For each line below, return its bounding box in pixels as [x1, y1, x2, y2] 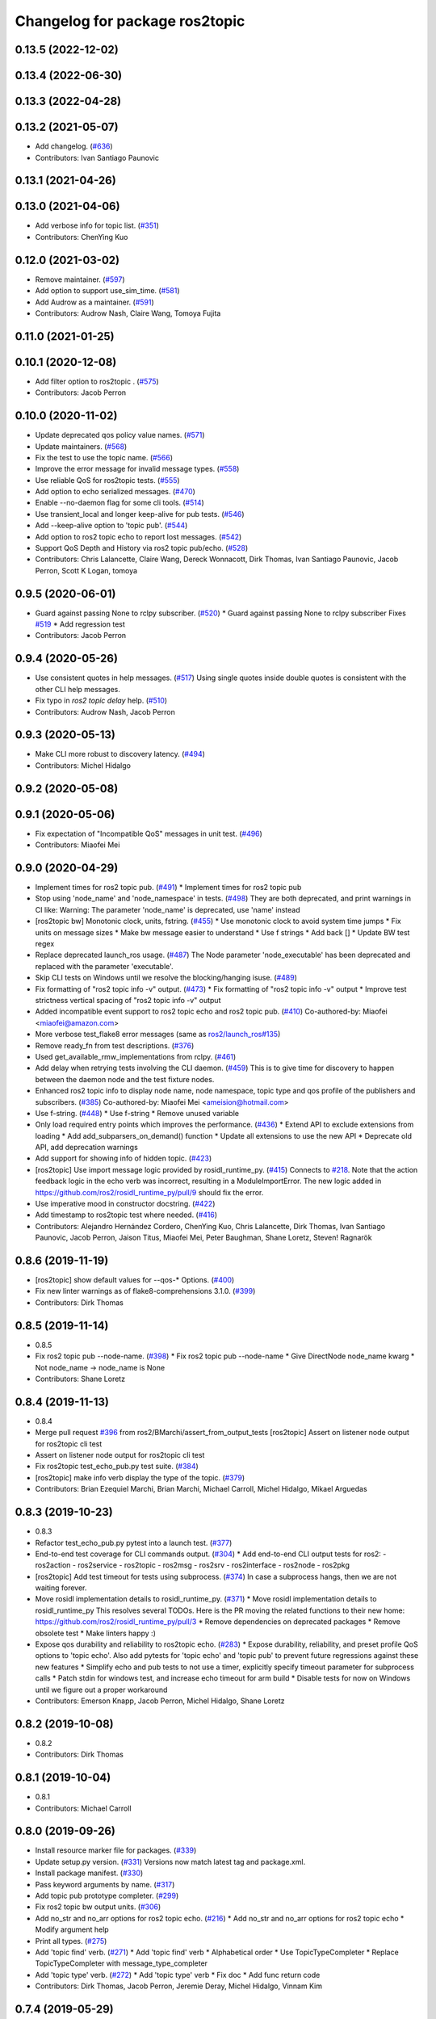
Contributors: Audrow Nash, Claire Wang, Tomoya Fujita [35, 308, 221, 318]
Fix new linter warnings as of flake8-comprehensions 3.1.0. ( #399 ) [35, 1287, 256, 1296]
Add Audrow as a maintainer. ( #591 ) [35, 297, 155, 307]
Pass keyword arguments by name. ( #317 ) [35, 1879, 175, 1889]
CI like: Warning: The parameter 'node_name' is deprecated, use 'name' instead [35, 905, 300, 914]
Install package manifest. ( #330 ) [35, 1868, 144, 1878]
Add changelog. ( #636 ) [35, 141, 113, 151]
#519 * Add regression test [35, 619, 125, 629]
